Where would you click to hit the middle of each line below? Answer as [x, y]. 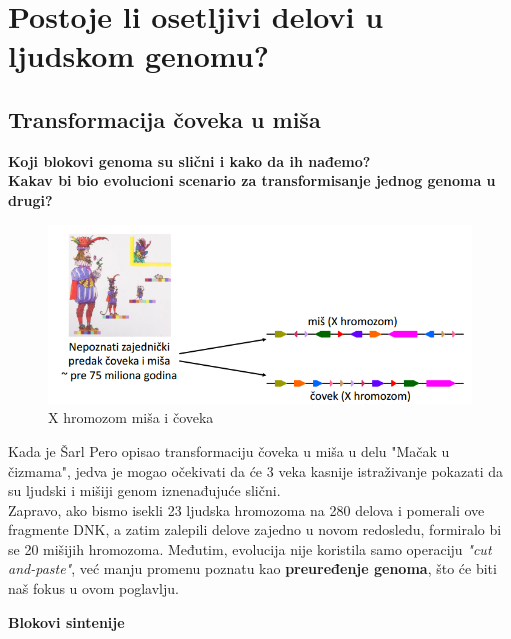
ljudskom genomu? [138, 55]
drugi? [30, 199]
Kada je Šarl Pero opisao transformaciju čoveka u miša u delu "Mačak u [229, 450]
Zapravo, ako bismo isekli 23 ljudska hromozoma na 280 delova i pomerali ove [246, 509]
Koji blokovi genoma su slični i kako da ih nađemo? [189, 160]
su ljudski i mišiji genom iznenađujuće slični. [144, 490]
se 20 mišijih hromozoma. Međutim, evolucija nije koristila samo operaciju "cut [250, 548]
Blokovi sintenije [66, 621]
